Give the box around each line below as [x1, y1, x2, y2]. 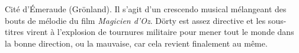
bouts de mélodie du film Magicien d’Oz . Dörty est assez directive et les [5, 14, 266, 26]
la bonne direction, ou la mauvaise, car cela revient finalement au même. [5, 37, 268, 49]
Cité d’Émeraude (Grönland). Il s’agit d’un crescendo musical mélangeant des [5, 3, 287, 15]
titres [5, 26, 24, 38]
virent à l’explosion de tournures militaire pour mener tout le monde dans [26, 26, 294, 38]
